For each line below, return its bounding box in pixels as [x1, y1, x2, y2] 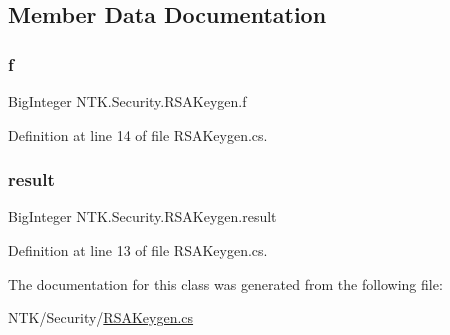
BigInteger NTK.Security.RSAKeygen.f [8, 91, 247, 111]
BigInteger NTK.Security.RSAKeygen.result [8, 206, 277, 227]
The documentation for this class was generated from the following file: [8, 273, 443, 294]
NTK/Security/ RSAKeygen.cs [8, 307, 194, 328]
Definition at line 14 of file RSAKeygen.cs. [8, 124, 268, 145]
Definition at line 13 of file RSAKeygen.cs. [8, 240, 268, 260]
